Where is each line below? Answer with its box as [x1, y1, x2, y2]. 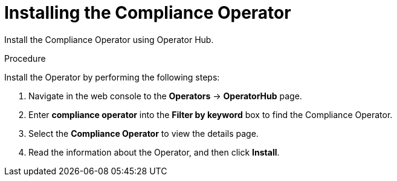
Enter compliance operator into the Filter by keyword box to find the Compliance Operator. [28, 109, 393, 120]
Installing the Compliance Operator [4, 2, 291, 23]
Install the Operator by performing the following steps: [4, 71, 220, 82]
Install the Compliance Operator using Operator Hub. [4, 34, 214, 45]
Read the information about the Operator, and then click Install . [28, 146, 280, 157]
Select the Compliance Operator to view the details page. [28, 128, 259, 139]
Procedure [4, 53, 46, 64]
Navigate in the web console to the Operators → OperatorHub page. [28, 90, 302, 101]
